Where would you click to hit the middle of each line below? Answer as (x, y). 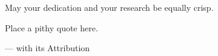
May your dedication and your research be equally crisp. (109, 7)
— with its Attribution (48, 48)
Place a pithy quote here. (51, 27)
